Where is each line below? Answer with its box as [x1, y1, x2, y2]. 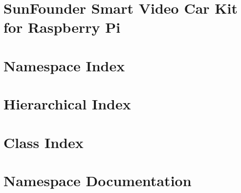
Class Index [3, 132, 84, 152]
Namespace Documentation [3, 170, 192, 190]
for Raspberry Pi [3, 17, 121, 37]
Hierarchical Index [3, 94, 131, 114]
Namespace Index [3, 55, 125, 75]
